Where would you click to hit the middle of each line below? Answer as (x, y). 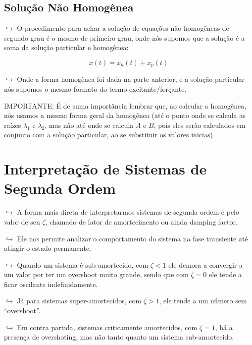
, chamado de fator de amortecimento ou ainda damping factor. (141, 221)
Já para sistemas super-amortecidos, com (79, 301)
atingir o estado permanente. (48, 248)
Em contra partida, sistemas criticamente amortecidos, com (107, 327)
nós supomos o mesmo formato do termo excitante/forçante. (95, 89)
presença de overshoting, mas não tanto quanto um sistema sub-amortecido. (119, 337)
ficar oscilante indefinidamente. (51, 284)
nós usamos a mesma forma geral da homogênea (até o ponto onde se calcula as (125, 115)
